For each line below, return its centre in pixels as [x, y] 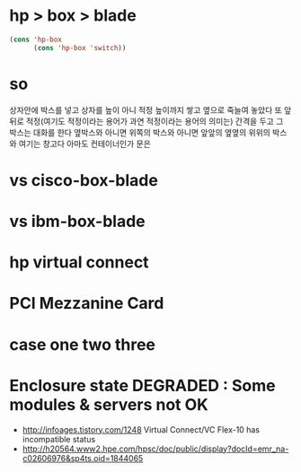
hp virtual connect [80, 262]
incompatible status [59, 439]
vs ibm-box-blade [77, 222]
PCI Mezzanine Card [87, 304]
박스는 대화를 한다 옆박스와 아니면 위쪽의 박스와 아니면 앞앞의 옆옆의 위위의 [140, 132]
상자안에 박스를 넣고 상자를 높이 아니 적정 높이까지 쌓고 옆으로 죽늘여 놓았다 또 [146, 109]
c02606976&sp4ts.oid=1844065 [83, 458]
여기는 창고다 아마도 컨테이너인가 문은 [84, 144]
